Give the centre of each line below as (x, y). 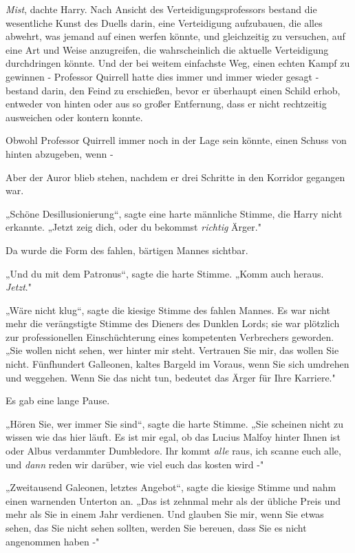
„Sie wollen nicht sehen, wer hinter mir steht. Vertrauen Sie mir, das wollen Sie (172, 350)
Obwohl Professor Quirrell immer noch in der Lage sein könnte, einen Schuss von (176, 140)
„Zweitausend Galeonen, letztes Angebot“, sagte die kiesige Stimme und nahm (171, 487)
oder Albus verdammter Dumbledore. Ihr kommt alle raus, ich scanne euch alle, (173, 451)
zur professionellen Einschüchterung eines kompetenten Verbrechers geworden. (170, 336)
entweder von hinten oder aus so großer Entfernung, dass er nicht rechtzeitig (166, 104)
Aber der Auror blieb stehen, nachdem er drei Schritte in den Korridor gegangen (175, 177)
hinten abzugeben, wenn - (60, 153)
